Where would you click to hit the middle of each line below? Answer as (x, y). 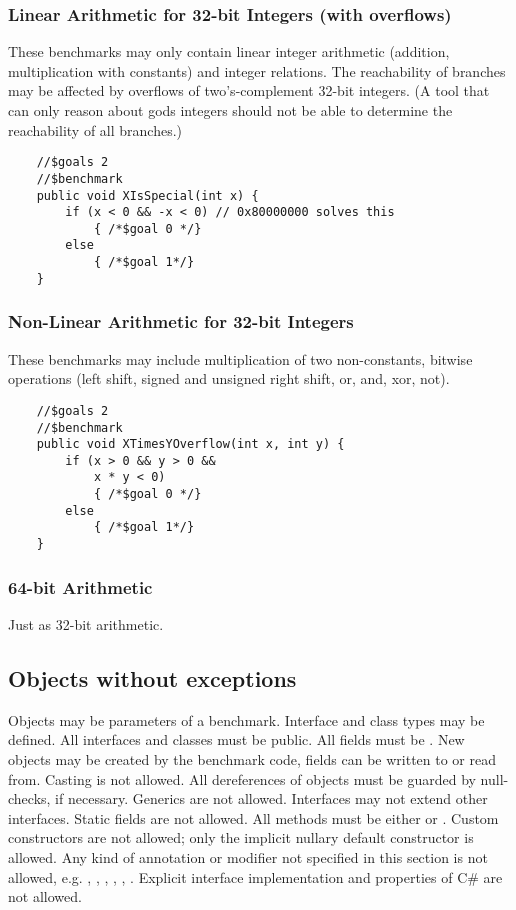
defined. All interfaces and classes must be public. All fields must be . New (236, 739)
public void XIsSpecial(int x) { (147, 195)
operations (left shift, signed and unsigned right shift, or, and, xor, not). (229, 378)
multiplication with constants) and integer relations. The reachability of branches (257, 70)
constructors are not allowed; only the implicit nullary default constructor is (241, 837)
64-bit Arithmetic (80, 586)
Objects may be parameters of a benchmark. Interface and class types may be (246, 719)
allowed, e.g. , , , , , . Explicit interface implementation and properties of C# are (255, 876)
